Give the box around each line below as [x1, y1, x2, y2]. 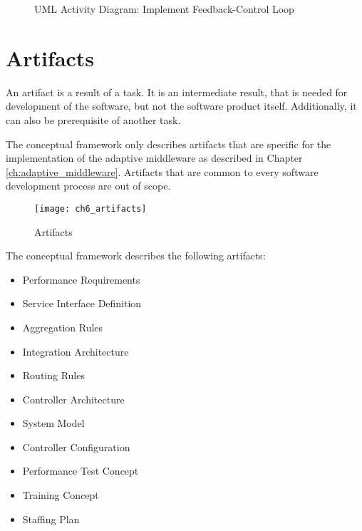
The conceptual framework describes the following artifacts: [6, 248, 266, 263]
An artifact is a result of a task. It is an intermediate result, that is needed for [6, 84, 348, 99]
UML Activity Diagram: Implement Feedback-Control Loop [34, 1, 294, 16]
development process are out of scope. [6, 178, 171, 193]
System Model [22, 416, 85, 431]
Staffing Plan [22, 511, 80, 526]
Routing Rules [22, 368, 85, 383]
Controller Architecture [22, 391, 125, 406]
